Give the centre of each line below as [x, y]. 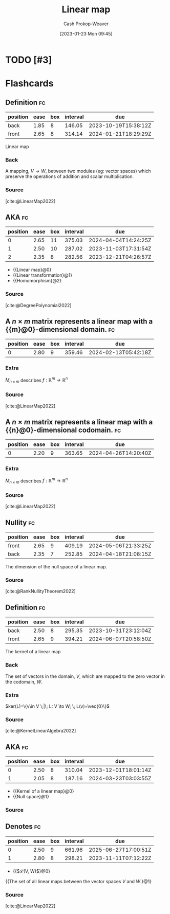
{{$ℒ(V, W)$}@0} [31, 871]
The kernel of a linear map [33, 652]
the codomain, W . [24, 682]
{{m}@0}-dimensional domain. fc [60, 329]
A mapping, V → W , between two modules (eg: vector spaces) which [78, 171]
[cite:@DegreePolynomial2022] [38, 305]
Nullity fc [20, 522]
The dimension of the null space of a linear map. [56, 567]
